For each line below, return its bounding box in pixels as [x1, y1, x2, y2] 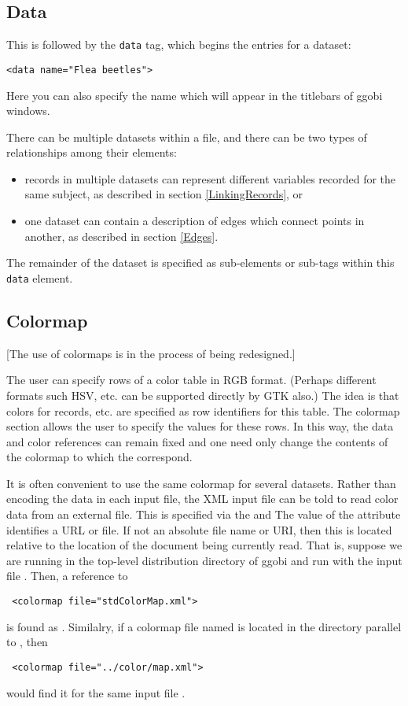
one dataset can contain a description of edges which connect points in [24, 213, 365, 229]
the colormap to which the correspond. [6, 449, 193, 465]
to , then [6, 634, 48, 650]
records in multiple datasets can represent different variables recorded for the [24, 170, 396, 187]
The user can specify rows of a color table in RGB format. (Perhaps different [6, 371, 377, 388]
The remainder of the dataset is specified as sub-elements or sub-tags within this [6, 254, 395, 271]
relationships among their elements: [6, 144, 177, 161]
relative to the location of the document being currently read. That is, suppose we [6, 537, 402, 553]
